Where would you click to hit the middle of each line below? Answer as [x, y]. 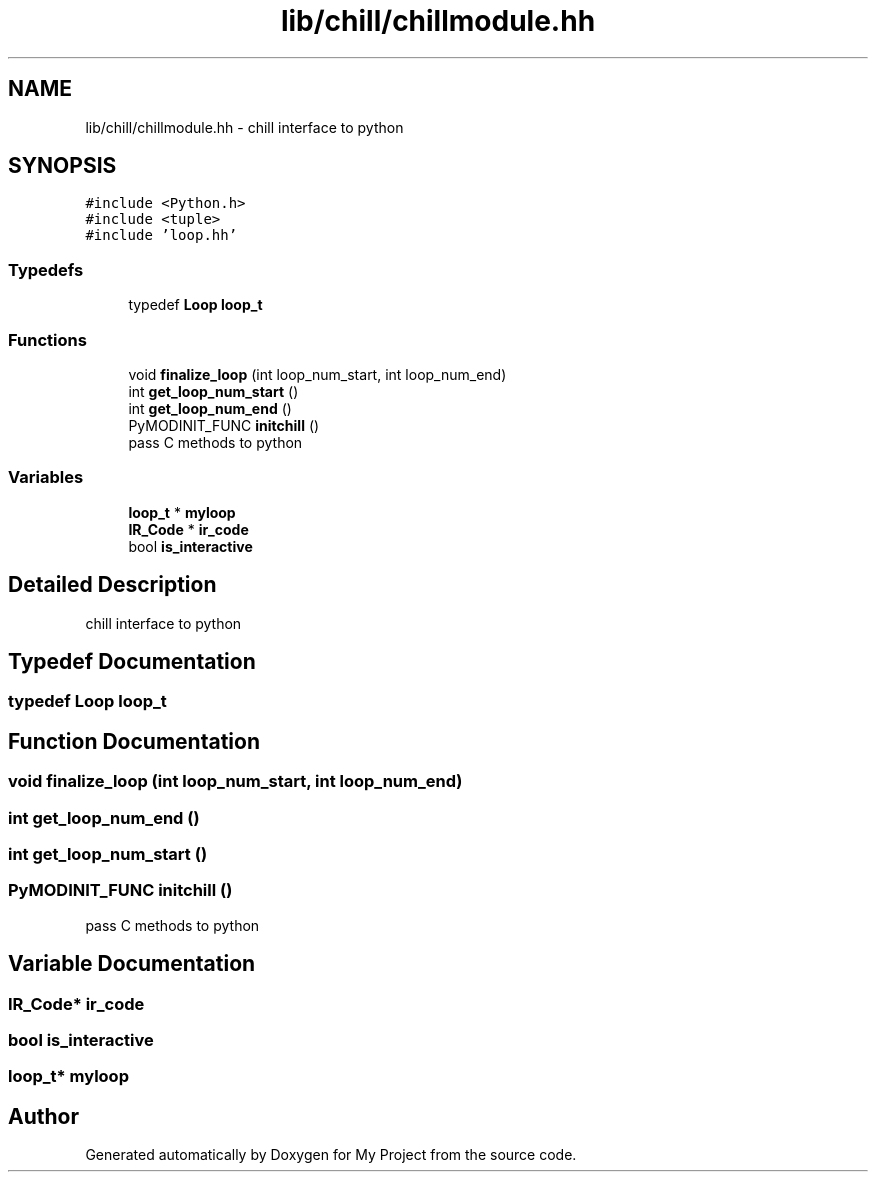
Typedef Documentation [132, 661]
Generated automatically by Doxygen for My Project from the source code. [331, 1155]
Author [43, 1116]
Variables [46, 477]
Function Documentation [134, 741]
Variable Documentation [132, 964]
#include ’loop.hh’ [161, 235]
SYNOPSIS [62, 166]
